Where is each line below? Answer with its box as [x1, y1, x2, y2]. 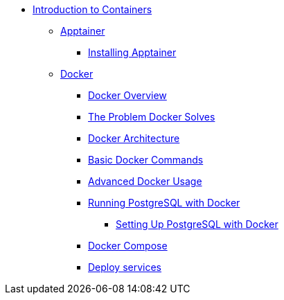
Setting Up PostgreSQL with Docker [116, 218, 278, 230]
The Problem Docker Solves [88, 111, 215, 123]
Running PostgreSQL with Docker [88, 197, 240, 209]
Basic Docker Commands [88, 154, 204, 166]
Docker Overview [88, 89, 167, 101]
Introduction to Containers [33, 3, 152, 15]
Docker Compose [88, 240, 168, 252]
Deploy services [88, 261, 162, 273]
